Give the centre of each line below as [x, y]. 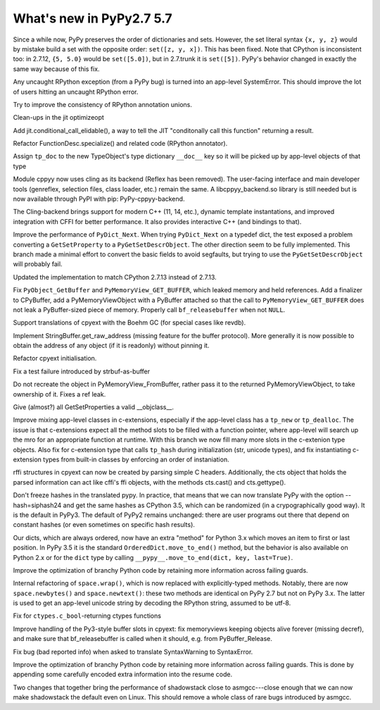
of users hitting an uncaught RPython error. [76, 92]
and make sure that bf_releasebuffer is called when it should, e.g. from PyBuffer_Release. [142, 639]
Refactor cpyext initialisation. [55, 359]
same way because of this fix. [56, 69]
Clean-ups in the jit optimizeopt [59, 118]
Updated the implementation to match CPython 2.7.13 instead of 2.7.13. [115, 277]
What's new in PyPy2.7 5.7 [93, 18]
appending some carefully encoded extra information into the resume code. [122, 674]
